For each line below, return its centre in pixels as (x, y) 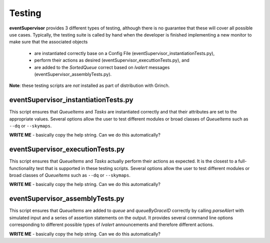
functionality (22, 168)
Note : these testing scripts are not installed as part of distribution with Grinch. (89, 85)
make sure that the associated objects (48, 42)
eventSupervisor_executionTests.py (67, 149)
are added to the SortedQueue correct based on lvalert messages (102, 67)
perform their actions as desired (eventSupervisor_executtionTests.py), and (112, 60)
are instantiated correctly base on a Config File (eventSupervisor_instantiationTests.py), (124, 53)
